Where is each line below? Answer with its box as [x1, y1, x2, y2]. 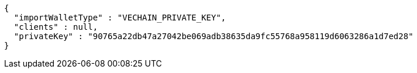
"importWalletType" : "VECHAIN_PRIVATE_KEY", [13, 13, 226, 22]
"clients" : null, [13, 22, 98, 32]
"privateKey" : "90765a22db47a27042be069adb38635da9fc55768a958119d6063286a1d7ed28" [13, 32, 413, 41]
